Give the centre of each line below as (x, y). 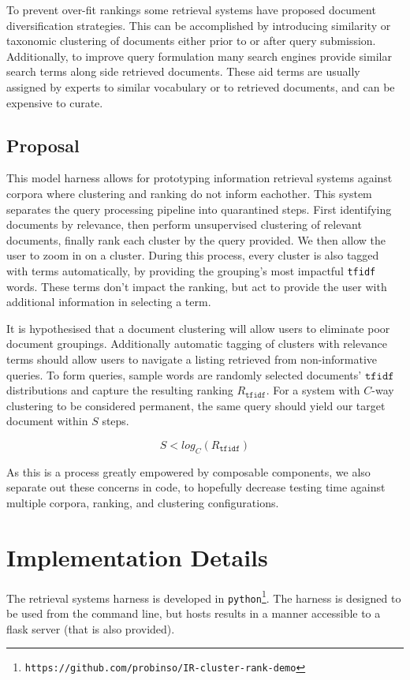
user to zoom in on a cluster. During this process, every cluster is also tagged (193, 255)
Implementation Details (137, 557)
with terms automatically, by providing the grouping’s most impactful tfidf (191, 270)
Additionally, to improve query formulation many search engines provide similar (199, 56)
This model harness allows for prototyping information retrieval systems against (199, 178)
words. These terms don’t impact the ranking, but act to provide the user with (197, 286)
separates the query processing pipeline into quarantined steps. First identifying (199, 209)
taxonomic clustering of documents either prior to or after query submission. (191, 41)
